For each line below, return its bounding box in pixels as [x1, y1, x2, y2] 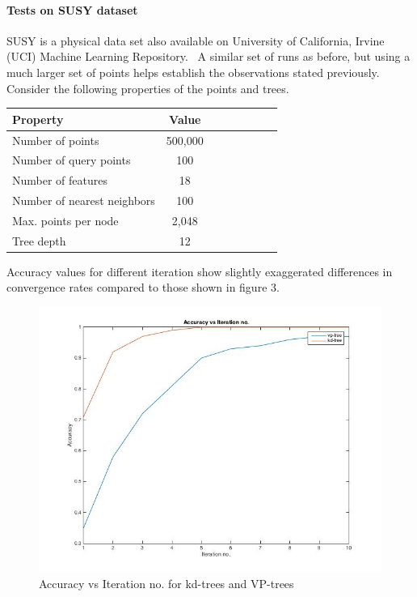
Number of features [12, 172, 107, 189]
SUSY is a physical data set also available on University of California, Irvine [6, 32, 385, 49]
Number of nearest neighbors [12, 192, 155, 209]
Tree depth [12, 232, 66, 249]
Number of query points [12, 151, 131, 168]
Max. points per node [12, 211, 119, 228]
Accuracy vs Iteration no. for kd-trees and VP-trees [39, 575, 294, 592]
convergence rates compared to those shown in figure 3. [6, 279, 280, 296]
